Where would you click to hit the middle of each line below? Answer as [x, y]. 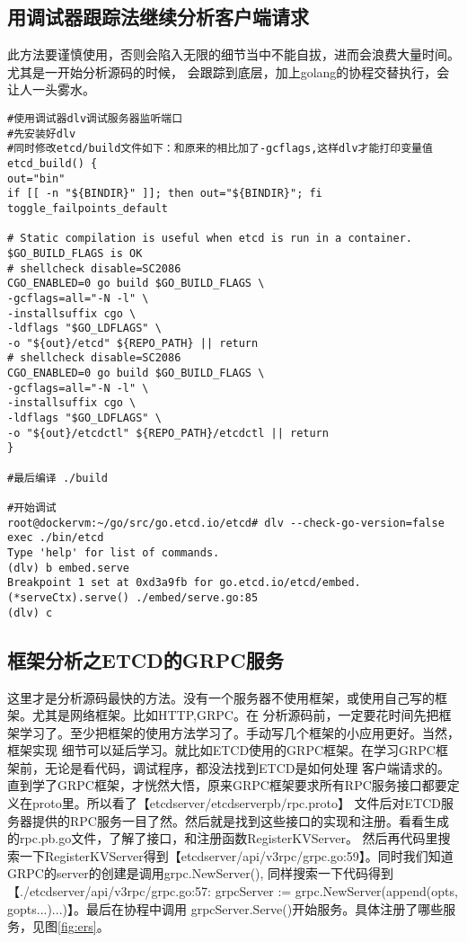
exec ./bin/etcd [56, 538]
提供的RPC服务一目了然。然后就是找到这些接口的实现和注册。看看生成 [240, 820]
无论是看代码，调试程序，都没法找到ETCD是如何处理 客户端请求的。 [247, 767]
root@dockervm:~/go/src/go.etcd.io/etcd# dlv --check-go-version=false [226, 523]
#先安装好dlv [42, 133]
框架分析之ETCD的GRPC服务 [145, 659]
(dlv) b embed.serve [69, 568]
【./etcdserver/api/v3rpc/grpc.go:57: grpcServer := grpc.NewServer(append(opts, [233, 891]
